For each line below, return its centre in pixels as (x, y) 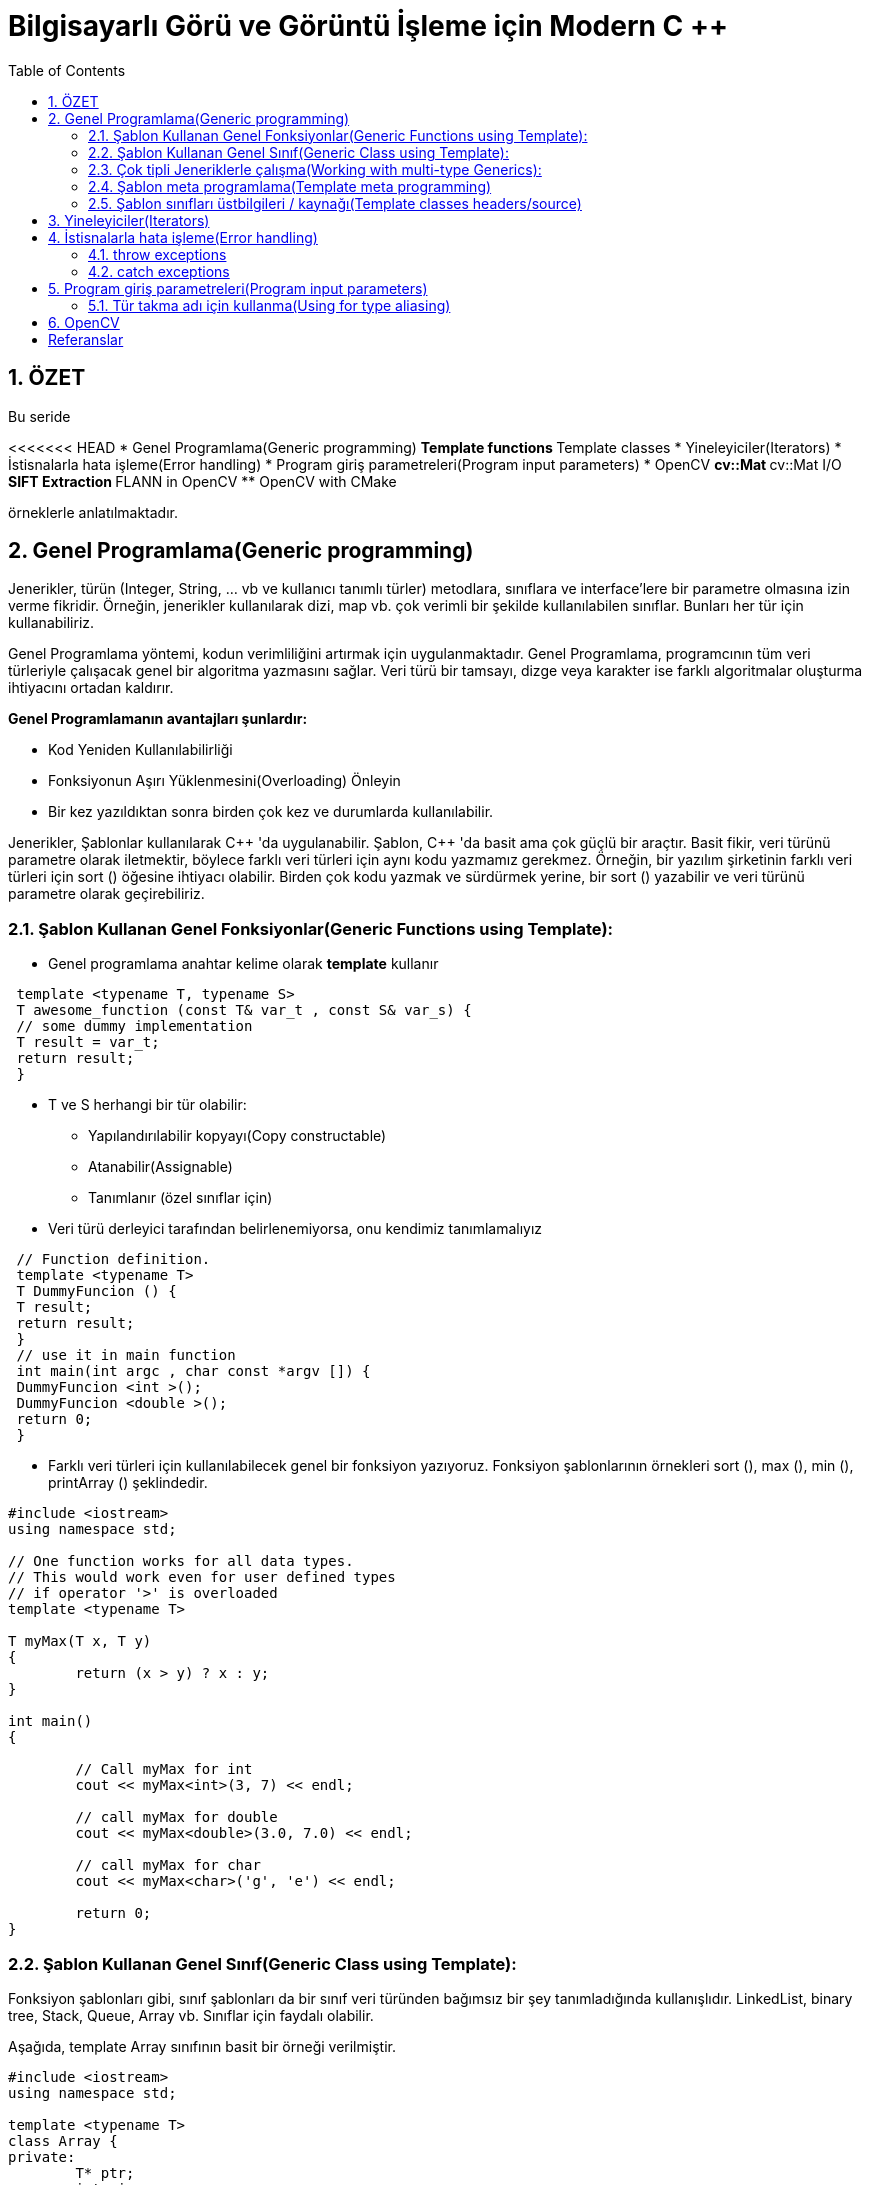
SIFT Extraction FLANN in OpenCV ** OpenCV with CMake (202, 481)
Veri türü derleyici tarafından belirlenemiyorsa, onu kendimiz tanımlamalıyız (295, 1229)
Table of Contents (67, 70)
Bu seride (39, 416)
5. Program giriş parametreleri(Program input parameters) (238, 288)
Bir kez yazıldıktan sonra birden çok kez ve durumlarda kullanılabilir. (271, 812)
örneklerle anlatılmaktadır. (93, 512)
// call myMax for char (168, 1865)
